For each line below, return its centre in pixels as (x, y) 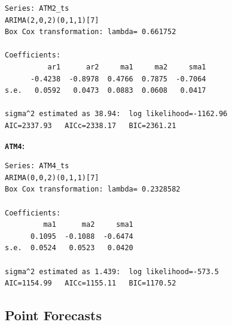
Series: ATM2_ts (37, 8)
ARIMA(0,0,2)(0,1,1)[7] (52, 177)
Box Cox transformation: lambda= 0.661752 (91, 32)
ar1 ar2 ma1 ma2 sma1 (127, 67)
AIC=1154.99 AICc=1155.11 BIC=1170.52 (91, 283)
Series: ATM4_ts (37, 166)
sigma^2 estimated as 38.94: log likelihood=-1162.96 (116, 114)
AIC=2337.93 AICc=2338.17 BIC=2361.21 (91, 125)
